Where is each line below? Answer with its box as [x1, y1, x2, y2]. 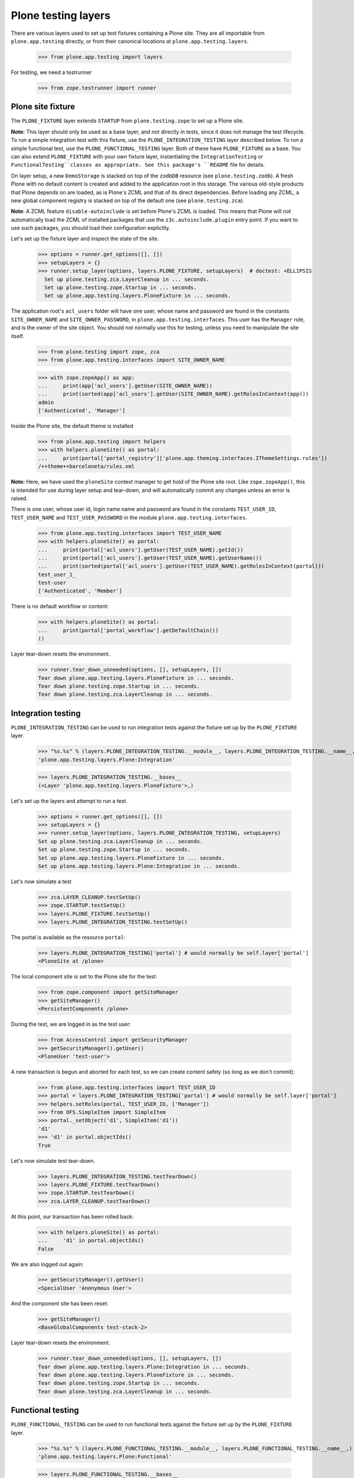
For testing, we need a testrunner [11, 69, 92, 76]
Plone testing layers [11, 9, 111, 22]
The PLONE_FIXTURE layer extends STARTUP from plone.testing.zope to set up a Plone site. [11, 117, 244, 124]
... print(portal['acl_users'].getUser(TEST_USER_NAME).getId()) [38, 546, 244, 553]
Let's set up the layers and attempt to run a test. [11, 797, 128, 804]
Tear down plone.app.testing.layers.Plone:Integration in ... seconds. [38, 1363, 250, 1370]
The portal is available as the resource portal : [11, 934, 126, 941]
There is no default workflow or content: [11, 603, 109, 610]
